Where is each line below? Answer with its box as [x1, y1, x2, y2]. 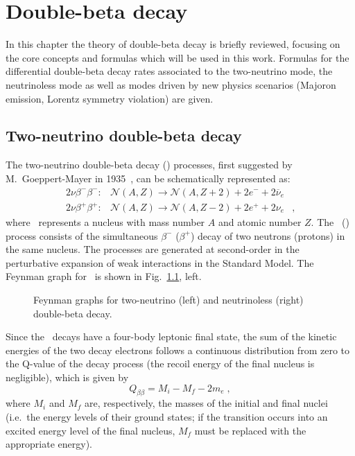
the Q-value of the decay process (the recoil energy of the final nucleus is [6, 356, 315, 371]
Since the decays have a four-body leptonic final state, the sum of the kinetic [6, 329, 337, 344]
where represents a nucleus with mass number [6, 215, 205, 229]
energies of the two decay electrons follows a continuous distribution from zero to [6, 342, 349, 357]
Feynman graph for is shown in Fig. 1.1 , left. [6, 269, 202, 283]
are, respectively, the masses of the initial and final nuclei [85, 396, 328, 410]
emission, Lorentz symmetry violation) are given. [6, 91, 214, 105]
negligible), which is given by [6, 369, 129, 384]
